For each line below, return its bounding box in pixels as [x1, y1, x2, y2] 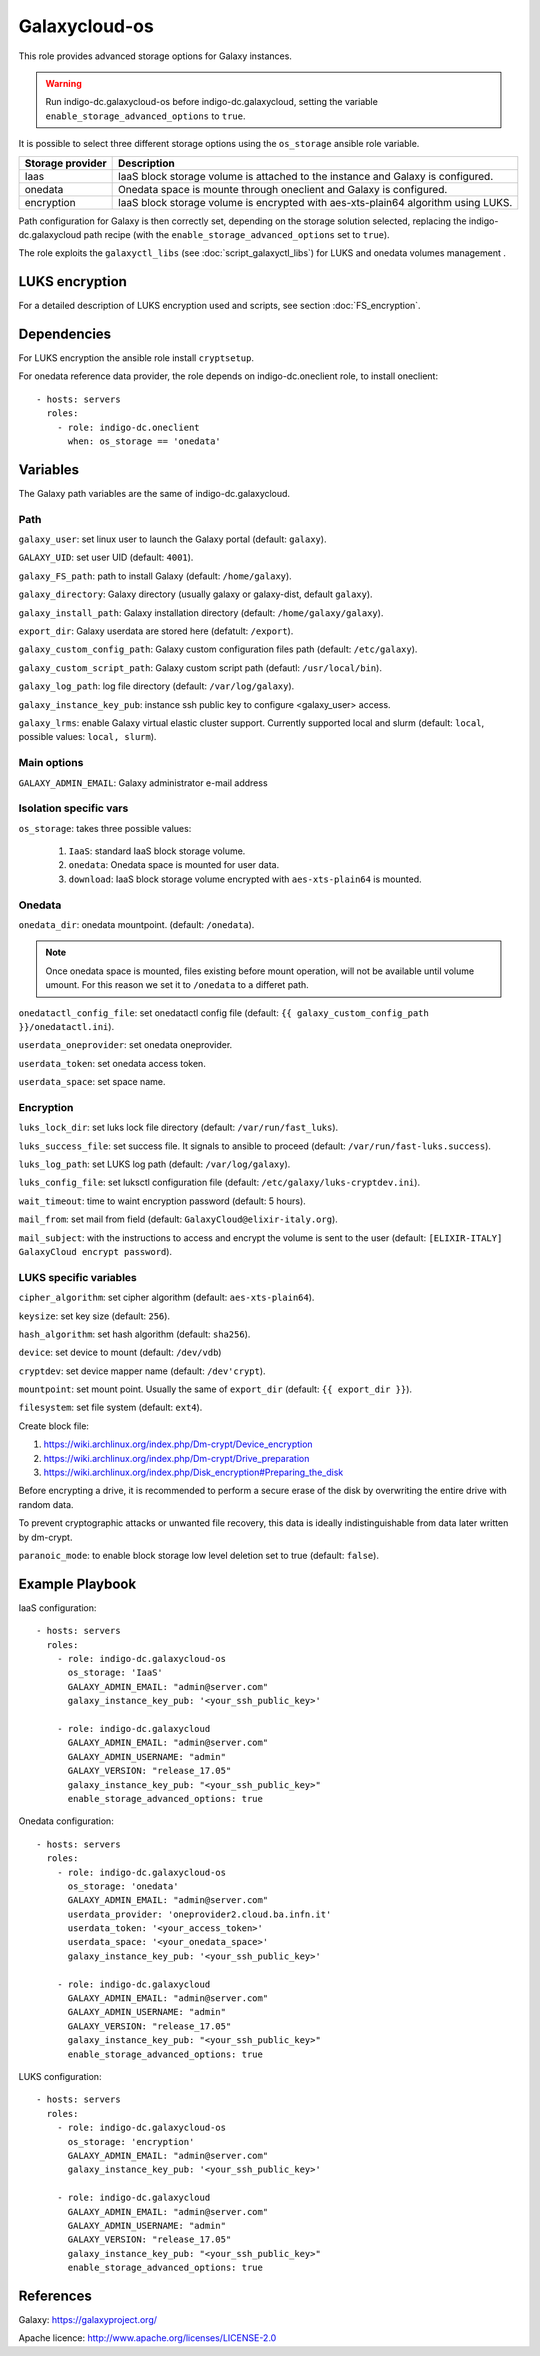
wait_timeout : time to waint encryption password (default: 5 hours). [18, 1195, 307, 1207]
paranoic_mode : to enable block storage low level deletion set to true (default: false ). [18, 1549, 380, 1561]
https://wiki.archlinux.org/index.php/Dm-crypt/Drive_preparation [43, 1452, 310, 1464]
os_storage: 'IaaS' [67, 1667, 164, 1679]
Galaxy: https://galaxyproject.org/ [18, 2313, 158, 2325]
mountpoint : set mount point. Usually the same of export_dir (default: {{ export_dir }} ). [18, 1383, 413, 1395]
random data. [18, 1498, 74, 1510]
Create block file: [18, 1420, 90, 1432]
